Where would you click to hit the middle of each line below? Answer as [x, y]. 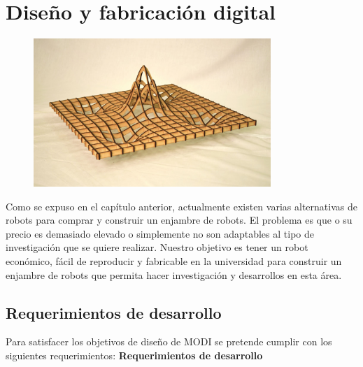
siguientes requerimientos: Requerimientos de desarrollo [134, 355]
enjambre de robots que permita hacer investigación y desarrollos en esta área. [174, 274]
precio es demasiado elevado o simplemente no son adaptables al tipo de [160, 233]
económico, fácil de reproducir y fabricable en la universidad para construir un [174, 261]
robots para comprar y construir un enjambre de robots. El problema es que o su [179, 220]
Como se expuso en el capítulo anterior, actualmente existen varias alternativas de [181, 206]
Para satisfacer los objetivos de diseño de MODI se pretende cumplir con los [169, 341]
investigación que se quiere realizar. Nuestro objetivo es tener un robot [157, 247]
